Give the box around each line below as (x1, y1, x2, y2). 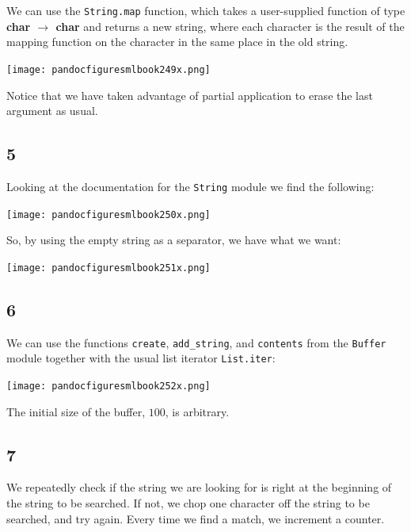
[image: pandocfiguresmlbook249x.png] (6, 63, 211, 75)
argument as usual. (6, 102, 98, 119)
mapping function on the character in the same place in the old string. (6, 33, 348, 50)
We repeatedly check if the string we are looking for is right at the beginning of (6, 479, 392, 496)
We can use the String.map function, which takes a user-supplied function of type (6, 2, 405, 18)
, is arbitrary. (165, 403, 230, 419)
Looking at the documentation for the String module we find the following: (6, 178, 375, 194)
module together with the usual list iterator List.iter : (6, 350, 276, 366)
